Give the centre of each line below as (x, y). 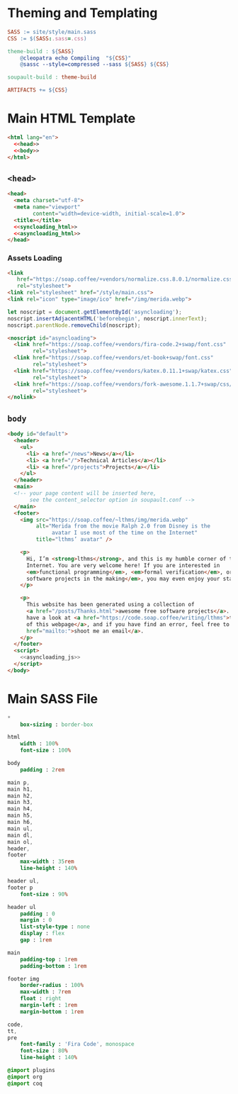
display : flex (42, 934)
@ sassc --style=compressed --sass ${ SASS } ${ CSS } (95, 65)
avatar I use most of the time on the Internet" (125, 533)
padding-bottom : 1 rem (53, 966)
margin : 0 (36, 920)
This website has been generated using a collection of (110, 605)
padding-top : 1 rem (49, 959)
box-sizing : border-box (57, 725)
